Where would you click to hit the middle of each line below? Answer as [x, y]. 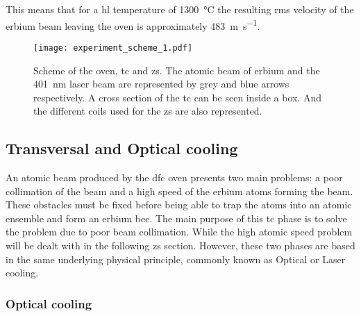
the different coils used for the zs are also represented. [148, 111]
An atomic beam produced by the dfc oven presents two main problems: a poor [174, 177]
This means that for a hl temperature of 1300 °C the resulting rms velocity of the [180, 9]
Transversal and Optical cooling [122, 148]
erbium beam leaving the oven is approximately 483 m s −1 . [133, 24]
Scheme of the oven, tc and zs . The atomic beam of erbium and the [177, 70]
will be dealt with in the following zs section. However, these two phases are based [180, 246]
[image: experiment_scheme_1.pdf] [113, 48]
